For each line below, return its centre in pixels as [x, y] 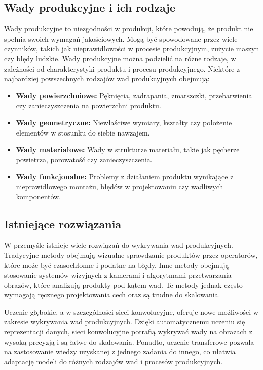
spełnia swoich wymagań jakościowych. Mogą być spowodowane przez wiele [121, 38]
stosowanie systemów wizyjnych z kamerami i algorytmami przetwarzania [118, 275]
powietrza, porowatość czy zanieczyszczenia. [84, 159]
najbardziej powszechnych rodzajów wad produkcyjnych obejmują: [107, 78]
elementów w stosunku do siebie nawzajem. [83, 132]
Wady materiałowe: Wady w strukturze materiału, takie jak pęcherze [128, 149]
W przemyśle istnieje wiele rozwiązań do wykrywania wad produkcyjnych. [119, 245]
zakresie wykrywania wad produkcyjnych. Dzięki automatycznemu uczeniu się [125, 322]
